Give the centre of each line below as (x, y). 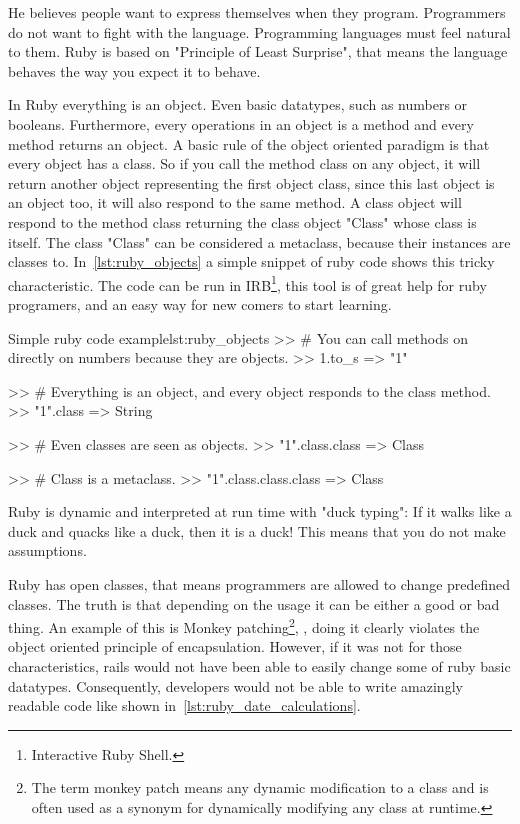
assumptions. (47, 550)
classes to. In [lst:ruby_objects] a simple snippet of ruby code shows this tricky (251, 261)
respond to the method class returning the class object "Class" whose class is (242, 221)
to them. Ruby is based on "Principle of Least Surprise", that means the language (258, 51)
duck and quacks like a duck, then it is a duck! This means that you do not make (257, 530)
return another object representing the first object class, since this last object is (251, 182)
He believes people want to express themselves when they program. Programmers (257, 12)
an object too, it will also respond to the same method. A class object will (235, 202)
